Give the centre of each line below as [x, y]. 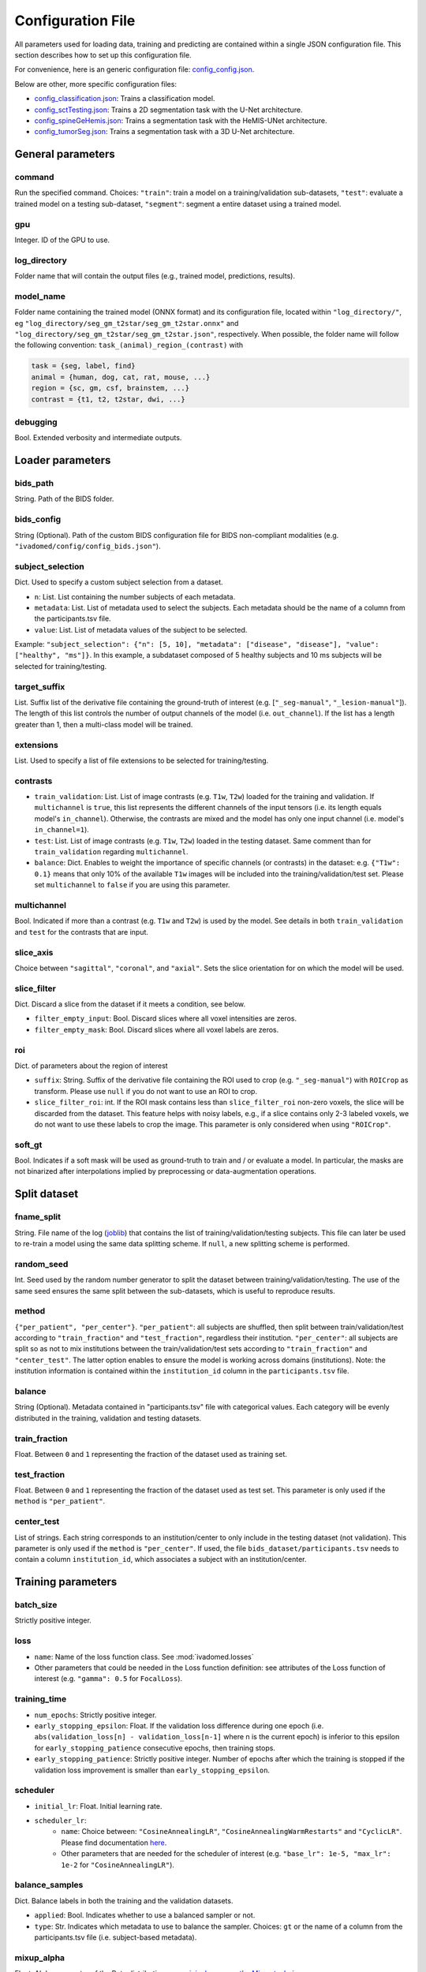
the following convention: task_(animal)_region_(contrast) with [129, 345]
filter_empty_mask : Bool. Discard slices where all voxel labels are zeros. [157, 1029]
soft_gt [28, 1145]
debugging [36, 422]
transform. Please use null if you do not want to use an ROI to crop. [146, 1091]
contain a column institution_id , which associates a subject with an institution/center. [161, 1559]
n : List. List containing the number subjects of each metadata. [135, 596]
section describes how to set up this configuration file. [103, 54]
